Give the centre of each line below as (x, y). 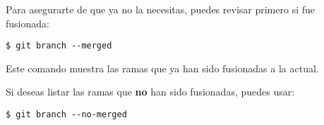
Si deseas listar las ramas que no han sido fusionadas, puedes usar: (150, 92)
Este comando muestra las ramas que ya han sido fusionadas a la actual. (162, 68)
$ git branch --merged (59, 46)
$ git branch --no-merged (66, 115)
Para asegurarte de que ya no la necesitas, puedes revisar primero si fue (161, 9)
